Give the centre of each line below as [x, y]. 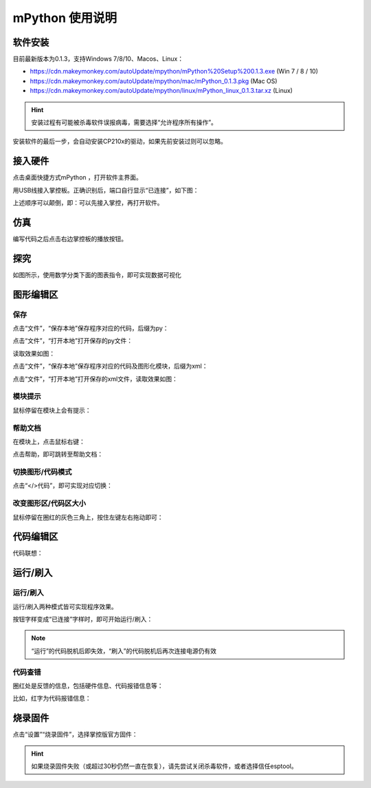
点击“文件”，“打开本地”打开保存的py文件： [73, 341]
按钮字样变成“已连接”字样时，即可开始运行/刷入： [83, 620]
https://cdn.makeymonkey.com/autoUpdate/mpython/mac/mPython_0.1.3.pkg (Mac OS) [154, 81]
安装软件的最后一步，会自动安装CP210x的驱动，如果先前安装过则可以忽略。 [120, 142]
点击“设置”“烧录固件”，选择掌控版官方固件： [75, 734]
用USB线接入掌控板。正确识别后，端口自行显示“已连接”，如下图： [106, 190]
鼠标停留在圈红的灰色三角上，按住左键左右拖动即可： [88, 517]
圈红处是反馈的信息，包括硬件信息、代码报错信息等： [88, 686]
